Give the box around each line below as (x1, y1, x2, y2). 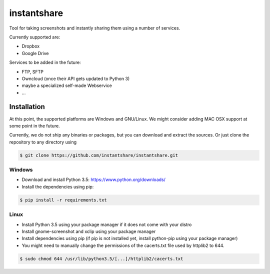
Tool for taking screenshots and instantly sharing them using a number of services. (9, 25, 180, 31)
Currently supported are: (9, 34, 60, 40)
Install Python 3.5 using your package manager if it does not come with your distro (21, 221, 192, 227)
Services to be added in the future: (9, 59, 81, 65)
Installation (9, 102, 45, 111)
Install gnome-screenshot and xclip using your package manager (21, 228, 156, 234)
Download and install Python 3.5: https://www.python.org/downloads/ (21, 176, 166, 182)
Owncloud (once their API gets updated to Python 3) (21, 75, 130, 81)
